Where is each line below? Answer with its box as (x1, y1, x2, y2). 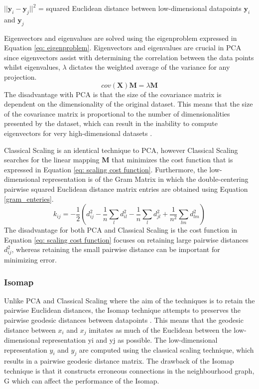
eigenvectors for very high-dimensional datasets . (4, 128, 152, 138)
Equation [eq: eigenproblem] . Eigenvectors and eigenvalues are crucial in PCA (4, 42, 242, 53)
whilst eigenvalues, (4, 62, 60, 72)
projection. (4, 71, 37, 82)
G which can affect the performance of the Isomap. (4, 375, 159, 386)
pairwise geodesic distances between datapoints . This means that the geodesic (4, 315, 244, 325)
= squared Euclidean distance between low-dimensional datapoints (38, 3, 242, 13)
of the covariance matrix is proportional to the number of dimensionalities (4, 108, 230, 119)
